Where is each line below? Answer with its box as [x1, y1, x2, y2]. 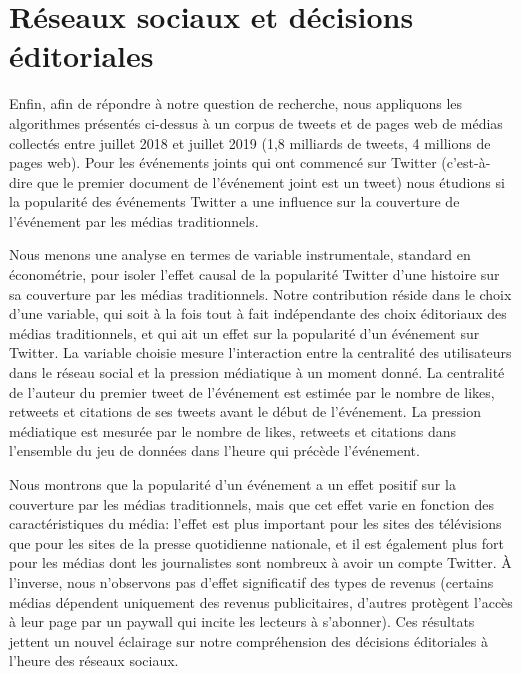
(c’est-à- [441, 152, 491, 173]
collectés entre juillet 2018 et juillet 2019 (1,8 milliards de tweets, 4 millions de [9, 132, 491, 153]
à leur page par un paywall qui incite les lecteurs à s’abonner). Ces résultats [9, 611, 475, 632]
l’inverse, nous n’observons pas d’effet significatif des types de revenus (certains [9, 571, 494, 592]
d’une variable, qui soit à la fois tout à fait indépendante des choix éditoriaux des [9, 303, 507, 324]
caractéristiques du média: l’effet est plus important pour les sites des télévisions [9, 513, 502, 534]
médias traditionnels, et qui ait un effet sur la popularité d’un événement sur [9, 322, 480, 343]
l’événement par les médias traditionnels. [9, 210, 259, 231]
